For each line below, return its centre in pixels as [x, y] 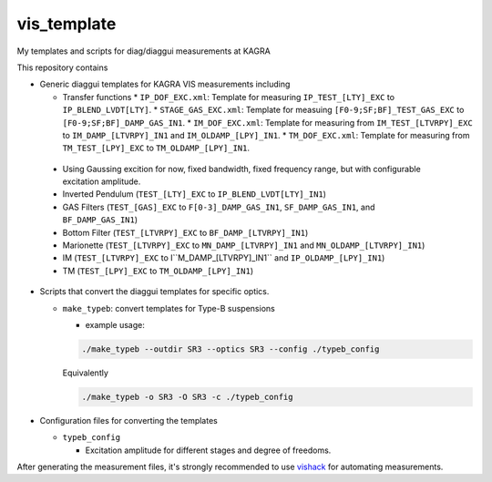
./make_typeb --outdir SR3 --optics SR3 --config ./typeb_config [231, 349]
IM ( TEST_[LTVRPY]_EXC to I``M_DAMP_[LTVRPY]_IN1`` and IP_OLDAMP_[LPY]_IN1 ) [224, 258]
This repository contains [62, 67]
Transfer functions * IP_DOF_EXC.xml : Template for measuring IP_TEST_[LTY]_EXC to [229, 97]
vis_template [67, 24]
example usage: [115, 324]
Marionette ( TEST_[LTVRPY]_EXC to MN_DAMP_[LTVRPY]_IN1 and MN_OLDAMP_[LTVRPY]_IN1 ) [244, 245]
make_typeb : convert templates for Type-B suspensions [169, 308]
